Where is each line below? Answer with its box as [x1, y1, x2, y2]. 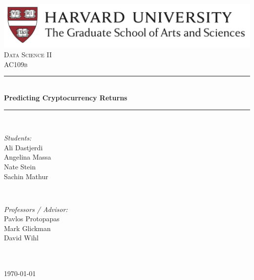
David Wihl [4, 233, 39, 243]
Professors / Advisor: [4, 204, 68, 214]
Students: [4, 133, 32, 143]
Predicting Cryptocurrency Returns [4, 92, 127, 102]
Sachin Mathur [4, 171, 48, 181]
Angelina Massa [4, 152, 51, 162]
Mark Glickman [4, 223, 51, 233]
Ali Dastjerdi [4, 142, 43, 152]
